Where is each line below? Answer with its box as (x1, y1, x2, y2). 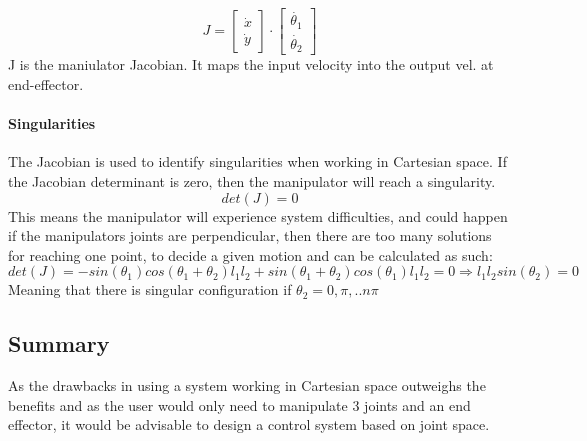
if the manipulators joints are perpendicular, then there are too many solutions (8, 225, 492, 246)
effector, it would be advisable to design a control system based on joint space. (8, 414, 490, 435)
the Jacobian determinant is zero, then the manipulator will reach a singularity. (8, 170, 496, 191)
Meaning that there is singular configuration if (8, 279, 292, 300)
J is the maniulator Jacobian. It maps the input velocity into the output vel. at (8, 54, 494, 75)
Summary (8, 328, 110, 359)
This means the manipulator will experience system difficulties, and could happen (8, 205, 508, 226)
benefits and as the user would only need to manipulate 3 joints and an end (8, 394, 471, 415)
